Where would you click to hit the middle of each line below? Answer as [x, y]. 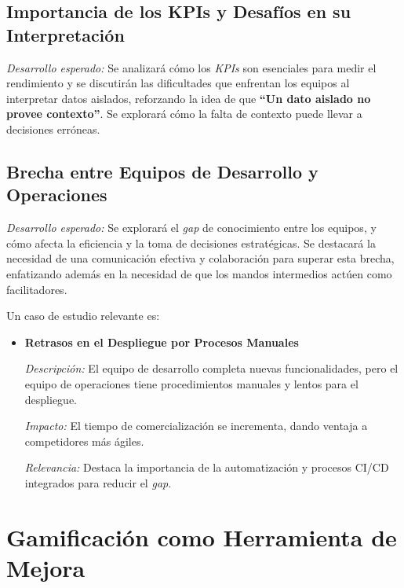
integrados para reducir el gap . [98, 482]
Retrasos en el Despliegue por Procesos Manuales [162, 342]
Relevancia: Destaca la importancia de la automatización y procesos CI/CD [207, 467]
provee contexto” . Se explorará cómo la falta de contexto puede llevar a [184, 114]
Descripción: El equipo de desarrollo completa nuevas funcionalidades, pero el [211, 368]
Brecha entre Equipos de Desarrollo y [162, 171]
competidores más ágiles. [84, 441]
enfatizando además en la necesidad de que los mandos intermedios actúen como [199, 273]
